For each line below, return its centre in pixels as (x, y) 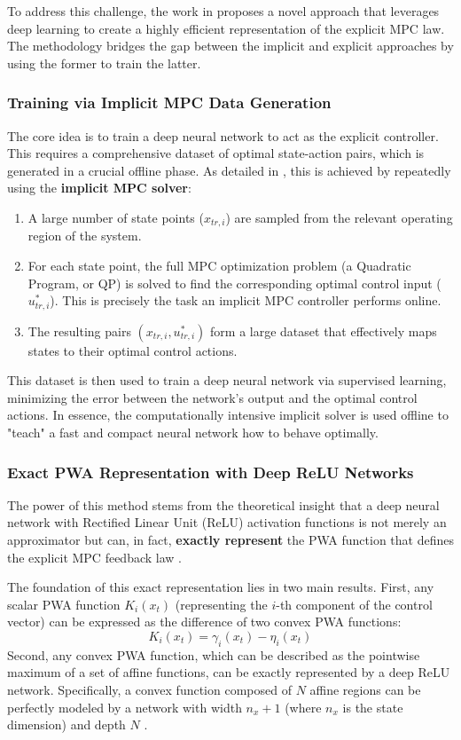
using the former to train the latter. (104, 63)
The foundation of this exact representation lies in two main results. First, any (221, 587)
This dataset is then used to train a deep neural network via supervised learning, (227, 380)
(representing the (221, 604)
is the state (373, 707)
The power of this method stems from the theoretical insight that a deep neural (223, 504)
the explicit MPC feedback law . (94, 557)
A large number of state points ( (116, 217)
